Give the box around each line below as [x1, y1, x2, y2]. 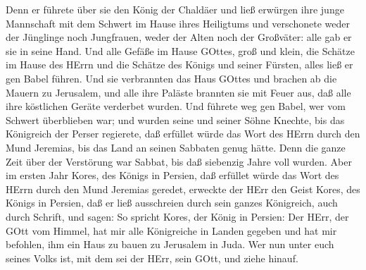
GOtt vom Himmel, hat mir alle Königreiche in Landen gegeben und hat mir [6, 223, 337, 238]
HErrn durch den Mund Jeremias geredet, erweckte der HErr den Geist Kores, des [6, 181, 360, 196]
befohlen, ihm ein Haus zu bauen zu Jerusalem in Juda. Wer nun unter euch [6, 237, 334, 252]
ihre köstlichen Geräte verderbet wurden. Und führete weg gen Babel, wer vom [6, 99, 346, 113]
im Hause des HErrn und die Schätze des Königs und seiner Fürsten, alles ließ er [6, 57, 353, 72]
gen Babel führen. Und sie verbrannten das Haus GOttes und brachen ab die [6, 70, 337, 85]
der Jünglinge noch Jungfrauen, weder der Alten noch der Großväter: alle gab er [6, 30, 352, 44]
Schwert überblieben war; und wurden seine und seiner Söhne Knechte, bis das [6, 112, 345, 127]
